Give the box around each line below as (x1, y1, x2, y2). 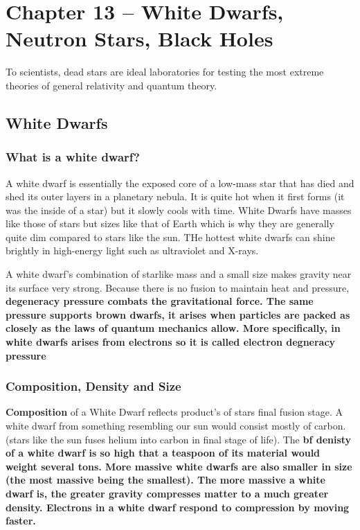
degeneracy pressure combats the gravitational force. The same (6, 294, 314, 308)
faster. (6, 513, 36, 528)
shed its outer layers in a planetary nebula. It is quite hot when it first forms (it (6, 189, 345, 204)
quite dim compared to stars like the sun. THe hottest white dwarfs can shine (6, 229, 335, 244)
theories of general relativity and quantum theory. (6, 78, 217, 92)
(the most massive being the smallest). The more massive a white (6, 472, 325, 487)
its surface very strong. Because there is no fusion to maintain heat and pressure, (6, 280, 350, 294)
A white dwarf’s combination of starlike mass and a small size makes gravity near (6, 267, 352, 281)
